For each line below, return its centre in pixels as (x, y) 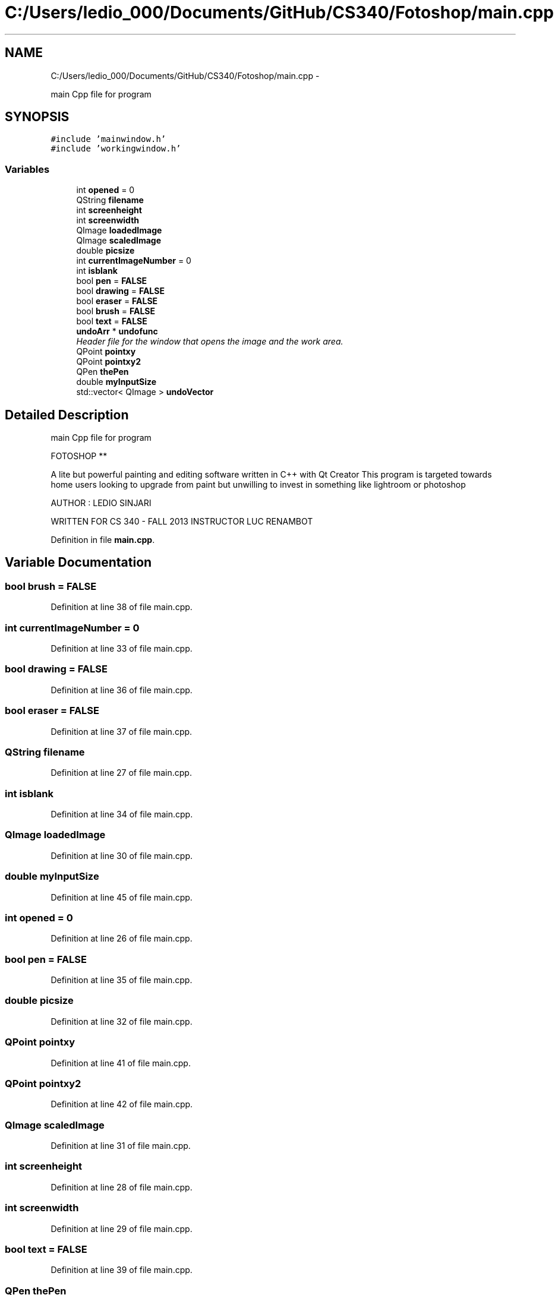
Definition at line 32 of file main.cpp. (122, 1021)
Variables (27, 169)
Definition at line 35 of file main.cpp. (122, 980)
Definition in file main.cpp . (103, 540)
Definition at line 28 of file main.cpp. (122, 1187)
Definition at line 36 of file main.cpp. (122, 690)
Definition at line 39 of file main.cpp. (122, 1270)
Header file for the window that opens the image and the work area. (210, 342)
